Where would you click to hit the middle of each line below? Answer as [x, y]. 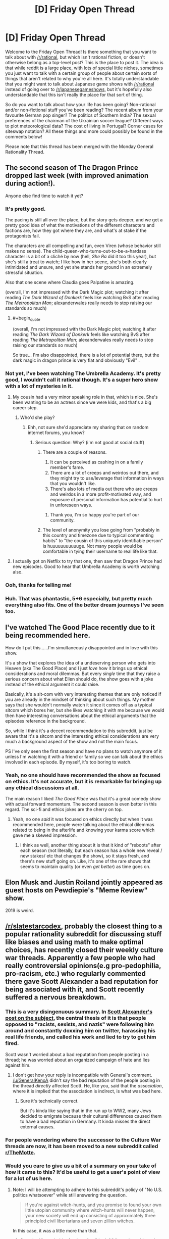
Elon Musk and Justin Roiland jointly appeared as [84, 883]
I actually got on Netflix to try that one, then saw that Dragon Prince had [87, 561]
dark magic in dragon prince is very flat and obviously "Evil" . [76, 360]
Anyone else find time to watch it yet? [44, 196]
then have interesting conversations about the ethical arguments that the [81, 716]
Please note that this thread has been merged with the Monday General [79, 146]
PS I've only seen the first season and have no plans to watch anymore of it [83, 751]
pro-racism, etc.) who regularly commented [76, 974]
